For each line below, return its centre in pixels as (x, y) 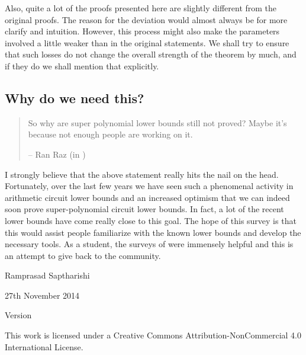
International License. (44, 346)
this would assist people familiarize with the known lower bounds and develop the (153, 232)
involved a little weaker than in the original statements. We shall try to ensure (147, 42)
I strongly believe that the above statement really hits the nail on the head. (142, 174)
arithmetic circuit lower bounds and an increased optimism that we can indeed (147, 197)
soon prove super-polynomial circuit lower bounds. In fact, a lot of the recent (144, 209)
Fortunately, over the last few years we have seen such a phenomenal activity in (149, 186)
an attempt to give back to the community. (83, 255)
